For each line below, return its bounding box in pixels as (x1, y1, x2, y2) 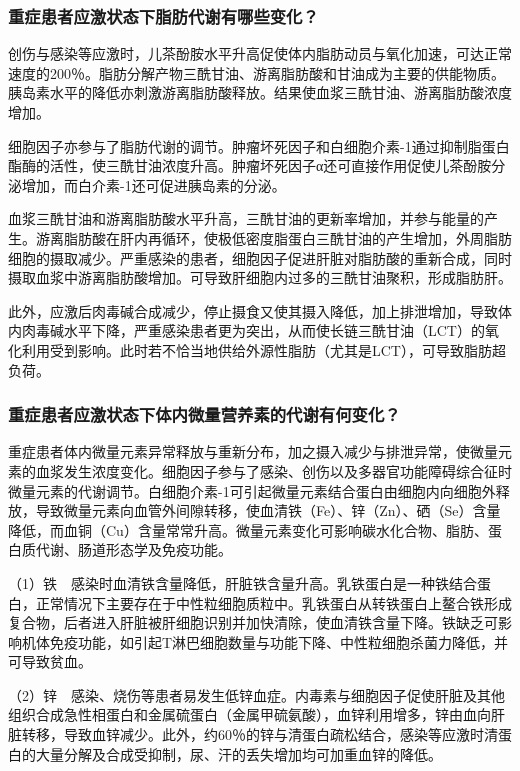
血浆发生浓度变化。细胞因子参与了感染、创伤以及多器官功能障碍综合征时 (35, 460, 512, 481)
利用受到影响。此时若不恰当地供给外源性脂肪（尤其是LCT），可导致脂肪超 (21, 339, 506, 360)
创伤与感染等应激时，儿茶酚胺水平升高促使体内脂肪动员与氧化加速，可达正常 (8, 43, 512, 64)
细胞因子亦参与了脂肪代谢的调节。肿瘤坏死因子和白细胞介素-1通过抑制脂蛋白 (8, 135, 510, 156)
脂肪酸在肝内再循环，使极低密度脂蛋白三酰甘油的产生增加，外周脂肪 (63, 227, 512, 248)
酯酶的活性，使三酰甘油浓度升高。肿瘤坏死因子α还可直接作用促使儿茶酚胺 (8, 155, 492, 176)
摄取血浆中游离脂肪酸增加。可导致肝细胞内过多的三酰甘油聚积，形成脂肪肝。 (8, 267, 512, 288)
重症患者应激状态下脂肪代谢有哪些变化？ (8, 3, 319, 28)
